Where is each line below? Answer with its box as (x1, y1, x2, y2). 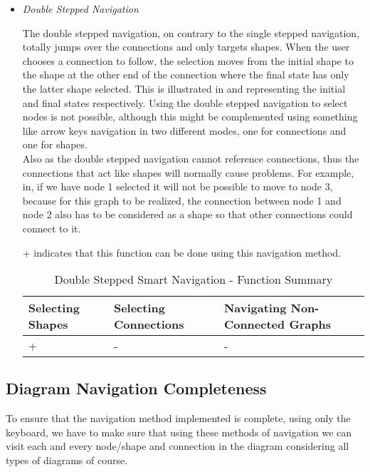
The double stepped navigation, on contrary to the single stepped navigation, (22, 25, 360, 40)
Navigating (223, 299, 287, 317)
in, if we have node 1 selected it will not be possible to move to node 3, (22, 179, 333, 194)
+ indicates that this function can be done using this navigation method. (22, 245, 341, 260)
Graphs (289, 316, 332, 333)
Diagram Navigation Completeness (6, 377, 267, 399)
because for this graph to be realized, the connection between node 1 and (22, 193, 342, 207)
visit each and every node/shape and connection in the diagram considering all (6, 438, 349, 453)
